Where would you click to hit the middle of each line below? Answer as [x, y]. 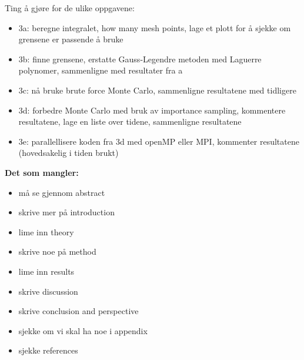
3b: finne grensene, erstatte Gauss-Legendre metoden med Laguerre [140, 59]
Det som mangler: [42, 172]
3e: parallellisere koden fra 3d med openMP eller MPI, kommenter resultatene [159, 141]
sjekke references [48, 350]
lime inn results [46, 271]
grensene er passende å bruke [71, 39]
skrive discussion [48, 291]
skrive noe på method [57, 251]
